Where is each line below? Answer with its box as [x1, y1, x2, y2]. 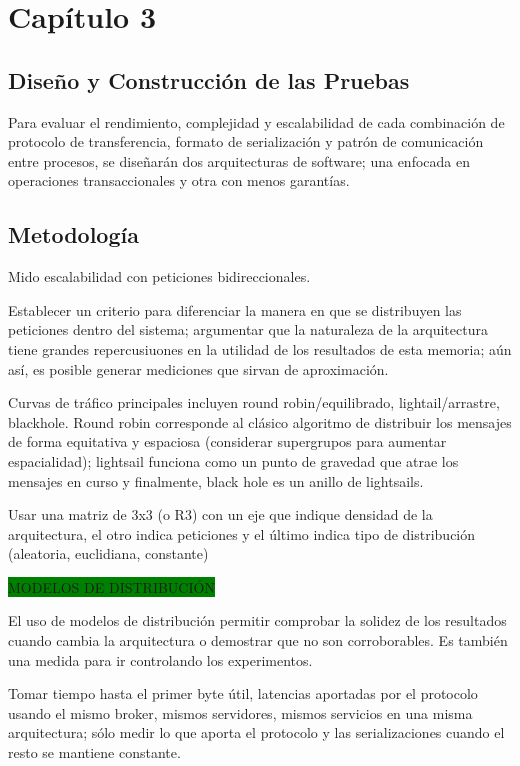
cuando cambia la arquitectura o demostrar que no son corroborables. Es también [8, 630, 508, 651]
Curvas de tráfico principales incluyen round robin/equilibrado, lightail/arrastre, [8, 392, 500, 413]
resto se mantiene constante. [8, 742, 181, 763]
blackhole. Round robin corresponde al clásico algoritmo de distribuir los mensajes [8, 411, 512, 432]
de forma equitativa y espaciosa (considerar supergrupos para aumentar [8, 431, 447, 452]
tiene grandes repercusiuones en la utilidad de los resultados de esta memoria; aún [8, 338, 512, 359]
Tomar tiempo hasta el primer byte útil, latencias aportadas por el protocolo [8, 683, 478, 704]
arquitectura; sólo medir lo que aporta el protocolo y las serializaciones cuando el [8, 722, 505, 743]
